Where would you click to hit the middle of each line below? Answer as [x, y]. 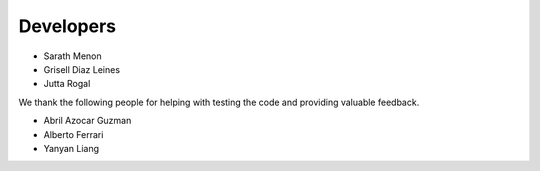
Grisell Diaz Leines [81, 69]
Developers [67, 26]
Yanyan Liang [71, 148]
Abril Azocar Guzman [87, 121]
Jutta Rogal [67, 84]
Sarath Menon [72, 56]
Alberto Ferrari [73, 134]
